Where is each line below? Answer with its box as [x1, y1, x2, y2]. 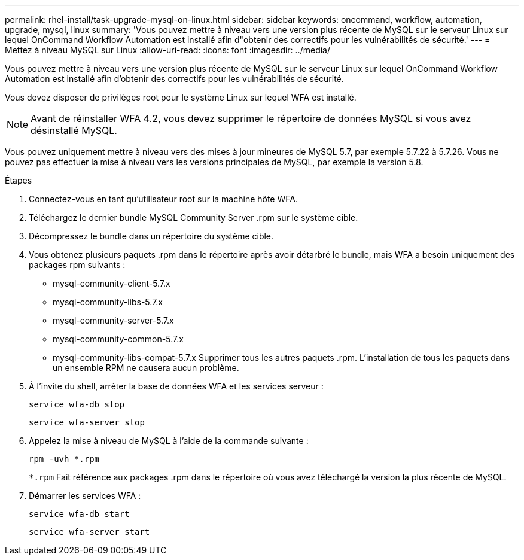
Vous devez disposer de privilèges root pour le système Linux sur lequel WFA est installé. [5, 92, 357, 102]
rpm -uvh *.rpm [29, 454, 100, 464]
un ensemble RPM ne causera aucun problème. [53, 363, 239, 373]
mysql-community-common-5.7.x [53, 334, 184, 344]
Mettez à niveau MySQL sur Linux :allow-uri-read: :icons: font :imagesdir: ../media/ [5, 45, 330, 55]
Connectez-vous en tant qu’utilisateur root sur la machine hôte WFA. [29, 194, 298, 204]
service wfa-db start [29, 509, 130, 519]
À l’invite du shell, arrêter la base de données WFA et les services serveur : [29, 381, 324, 391]
